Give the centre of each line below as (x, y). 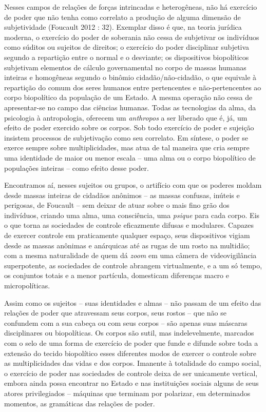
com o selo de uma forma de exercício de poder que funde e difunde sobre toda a (131, 343)
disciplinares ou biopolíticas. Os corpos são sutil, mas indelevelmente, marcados (129, 333)
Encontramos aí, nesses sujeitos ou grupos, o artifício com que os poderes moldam (133, 185)
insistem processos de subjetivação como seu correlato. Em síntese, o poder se (126, 137)
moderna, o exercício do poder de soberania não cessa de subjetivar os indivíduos (132, 37)
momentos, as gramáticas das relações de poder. (80, 403)
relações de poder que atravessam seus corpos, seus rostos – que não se (116, 313)
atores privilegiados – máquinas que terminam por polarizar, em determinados (127, 393)
